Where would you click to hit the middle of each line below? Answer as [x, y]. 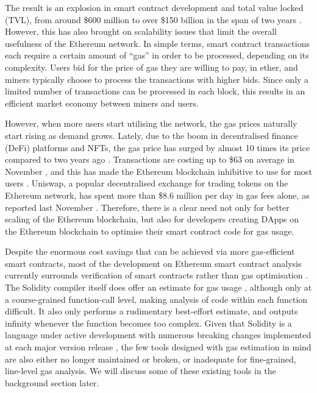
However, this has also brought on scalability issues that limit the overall [141, 31]
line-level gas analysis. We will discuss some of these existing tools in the [141, 371]
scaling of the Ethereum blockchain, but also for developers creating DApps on [152, 219]
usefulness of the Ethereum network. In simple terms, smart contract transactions [157, 43]
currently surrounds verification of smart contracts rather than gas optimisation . [157, 275]
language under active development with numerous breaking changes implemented [158, 335]
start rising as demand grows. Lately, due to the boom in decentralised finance [151, 135]
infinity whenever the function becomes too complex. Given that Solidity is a [148, 323]
